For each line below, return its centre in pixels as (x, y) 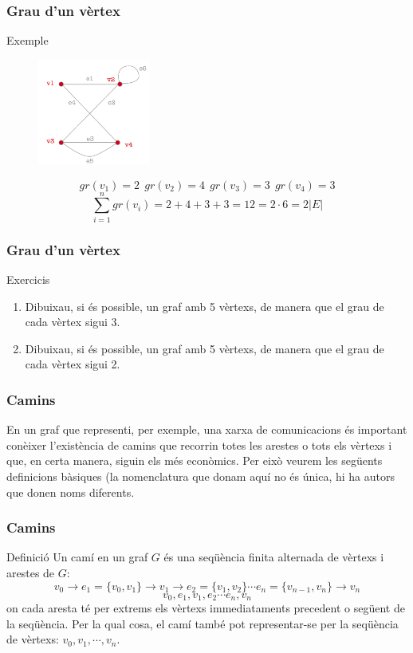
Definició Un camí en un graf (77, 557)
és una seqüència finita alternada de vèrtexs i (274, 557)
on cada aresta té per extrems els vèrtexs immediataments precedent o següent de (206, 608)
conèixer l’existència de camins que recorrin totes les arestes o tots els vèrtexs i (199, 445)
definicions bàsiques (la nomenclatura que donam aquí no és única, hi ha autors (201, 476)
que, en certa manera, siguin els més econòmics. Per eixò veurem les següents (195, 460)
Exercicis (28, 279)
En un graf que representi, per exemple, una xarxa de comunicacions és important (207, 429)
